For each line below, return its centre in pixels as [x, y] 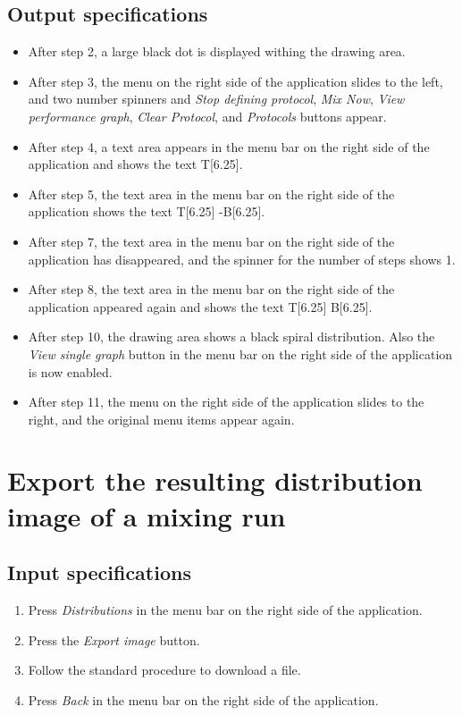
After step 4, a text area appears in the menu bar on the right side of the [229, 146]
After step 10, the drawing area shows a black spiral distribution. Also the [231, 336]
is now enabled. [70, 371]
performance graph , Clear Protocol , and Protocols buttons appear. [207, 116]
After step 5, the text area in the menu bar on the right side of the [211, 193]
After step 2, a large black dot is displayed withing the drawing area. [217, 51]
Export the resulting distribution [215, 480]
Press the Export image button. [114, 639]
